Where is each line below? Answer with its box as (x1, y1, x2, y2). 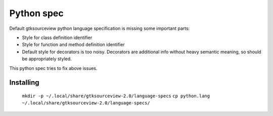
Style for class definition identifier (22, 34, 93, 41)
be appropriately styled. (22, 56, 72, 62)
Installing (9, 79, 40, 87)
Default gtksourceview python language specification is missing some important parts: (9, 25, 190, 31)
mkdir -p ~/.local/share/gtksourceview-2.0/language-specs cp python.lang (22, 93, 210, 99)
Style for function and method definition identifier (22, 42, 125, 48)
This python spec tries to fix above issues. (9, 65, 98, 71)
